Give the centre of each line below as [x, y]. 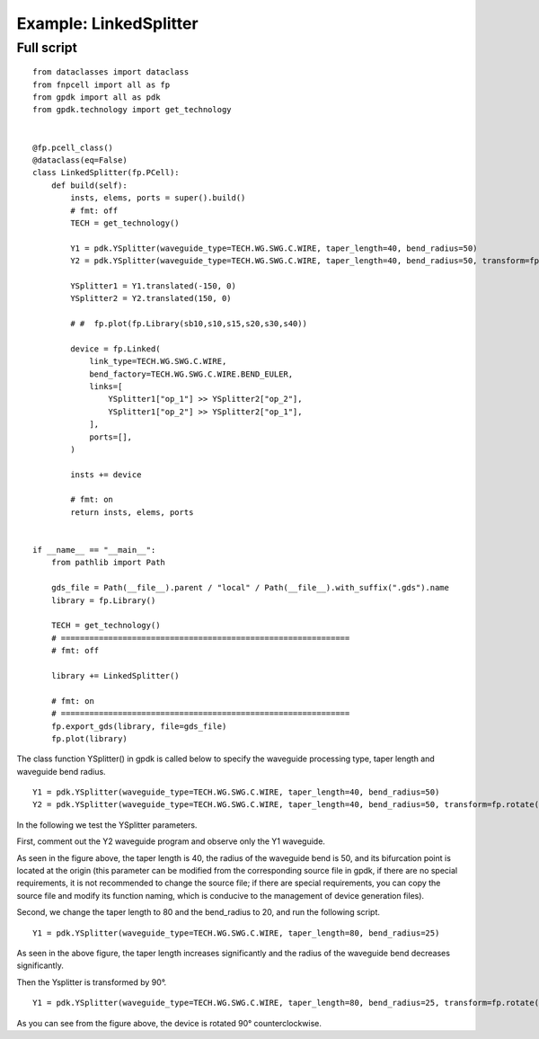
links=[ [106, 386]
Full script [47, 48]
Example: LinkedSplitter [107, 23]
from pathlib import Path [108, 563]
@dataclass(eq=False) [80, 160]
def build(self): [89, 185]
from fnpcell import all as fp [102, 84]
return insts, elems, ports [132, 512]
